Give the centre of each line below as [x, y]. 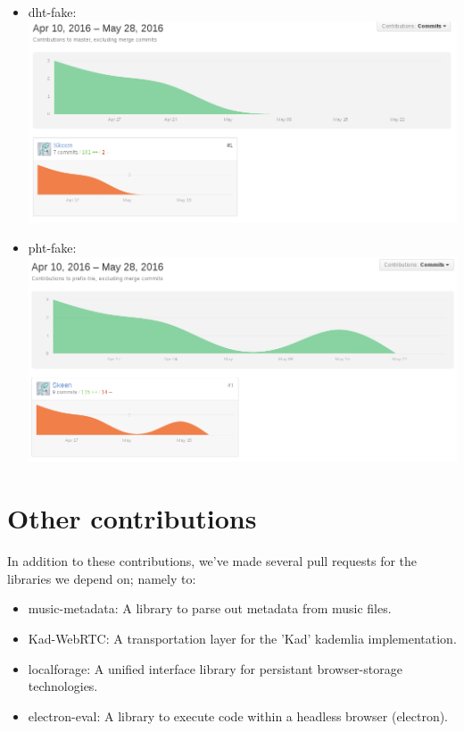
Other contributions [132, 518]
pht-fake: [52, 248]
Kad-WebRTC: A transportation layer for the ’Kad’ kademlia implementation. [242, 638]
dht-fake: [52, 12]
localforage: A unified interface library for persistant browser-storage [215, 668]
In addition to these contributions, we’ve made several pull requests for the [212, 561]
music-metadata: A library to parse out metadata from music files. [210, 608]
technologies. [63, 686]
